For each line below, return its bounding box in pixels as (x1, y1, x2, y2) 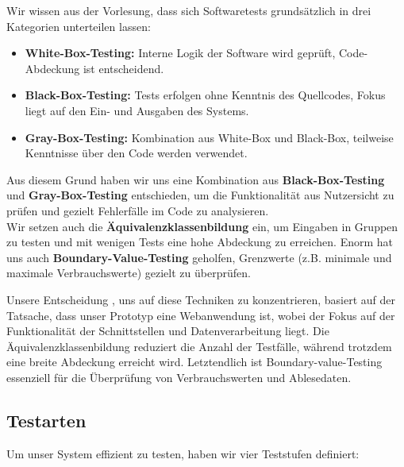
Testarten (6, 407, 87, 432)
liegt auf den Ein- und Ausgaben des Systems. (25, 102, 249, 118)
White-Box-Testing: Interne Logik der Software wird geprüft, (25, 44, 336, 61)
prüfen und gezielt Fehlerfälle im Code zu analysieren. (6, 202, 269, 218)
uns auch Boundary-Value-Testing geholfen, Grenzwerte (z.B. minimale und (6, 249, 392, 265)
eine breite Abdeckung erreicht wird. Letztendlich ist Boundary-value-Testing (6, 353, 383, 370)
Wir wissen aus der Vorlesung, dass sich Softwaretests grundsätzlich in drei (6, 2, 371, 18)
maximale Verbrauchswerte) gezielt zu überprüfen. (6, 264, 251, 281)
